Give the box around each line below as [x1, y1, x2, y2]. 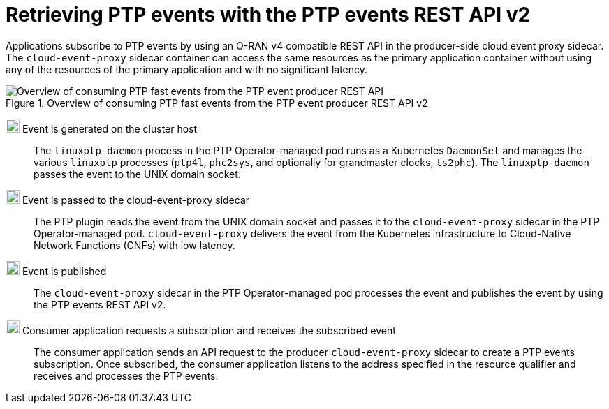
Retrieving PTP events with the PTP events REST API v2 [6, 3, 531, 27]
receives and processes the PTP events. [34, 369, 219, 382]
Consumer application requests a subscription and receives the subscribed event [22, 324, 396, 336]
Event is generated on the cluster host [22, 122, 198, 135]
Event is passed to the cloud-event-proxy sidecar [22, 193, 250, 206]
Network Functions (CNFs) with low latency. [34, 239, 235, 251]
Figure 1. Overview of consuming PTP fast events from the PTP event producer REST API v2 [6, 96, 428, 109]
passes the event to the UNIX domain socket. [34, 168, 241, 180]
